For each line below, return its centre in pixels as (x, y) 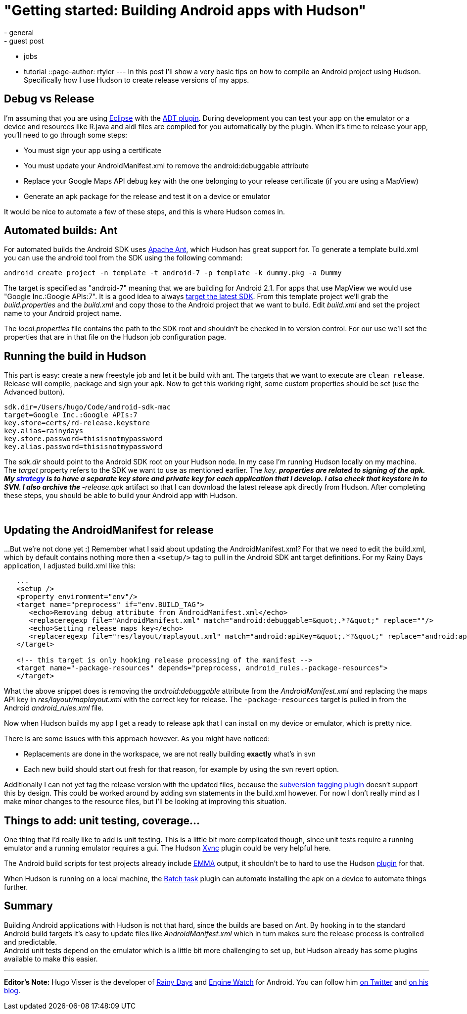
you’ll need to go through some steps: (66, 135)
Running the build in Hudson (75, 356)
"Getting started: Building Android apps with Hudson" (185, 10)
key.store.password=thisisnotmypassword (83, 439)
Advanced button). (34, 392)
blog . (12, 990)
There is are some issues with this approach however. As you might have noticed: (137, 739)
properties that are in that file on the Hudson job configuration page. (115, 337)
